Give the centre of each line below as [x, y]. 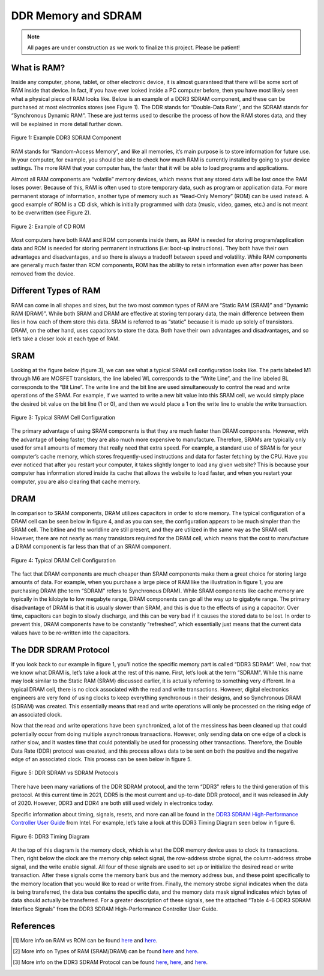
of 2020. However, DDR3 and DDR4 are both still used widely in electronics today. [112, 803]
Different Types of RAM [56, 291]
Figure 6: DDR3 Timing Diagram [50, 836]
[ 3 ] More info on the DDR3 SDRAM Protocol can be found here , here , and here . [110, 962]
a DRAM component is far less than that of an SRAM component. [91, 547]
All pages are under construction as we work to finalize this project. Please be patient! [133, 47]
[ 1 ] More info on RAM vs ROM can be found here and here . [85, 940]
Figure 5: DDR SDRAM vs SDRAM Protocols [65, 773]
